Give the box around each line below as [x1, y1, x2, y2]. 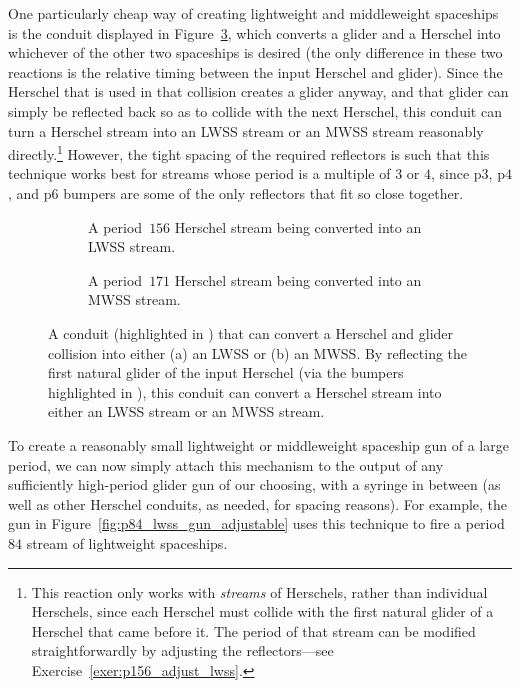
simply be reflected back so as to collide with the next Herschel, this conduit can [8, 100, 502, 121]
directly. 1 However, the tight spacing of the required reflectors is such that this [8, 141, 490, 164]
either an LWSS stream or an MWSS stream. [48, 401, 325, 422]
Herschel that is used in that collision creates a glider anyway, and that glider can [8, 81, 509, 102]
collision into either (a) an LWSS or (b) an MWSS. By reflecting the [48, 342, 468, 363]
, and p [8, 183, 52, 203]
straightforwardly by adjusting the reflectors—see [31, 640, 334, 661]
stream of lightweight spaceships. [26, 532, 228, 553]
